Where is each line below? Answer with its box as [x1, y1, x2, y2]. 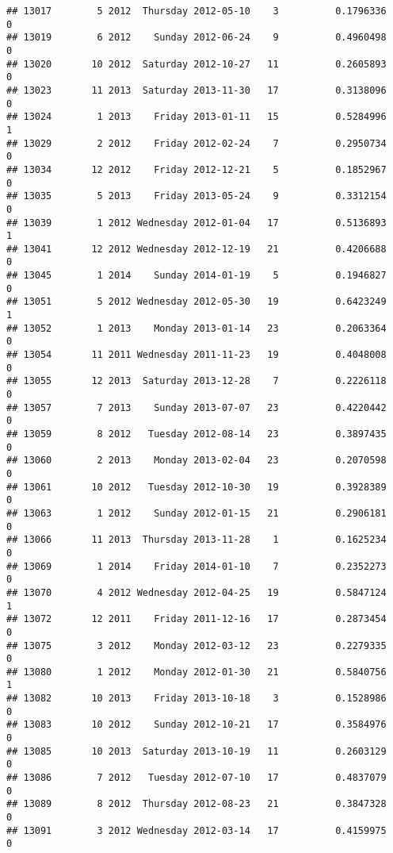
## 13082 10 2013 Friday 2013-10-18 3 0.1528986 [6, 693, 387, 705]
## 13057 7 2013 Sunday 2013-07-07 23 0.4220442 [6, 402, 387, 413]
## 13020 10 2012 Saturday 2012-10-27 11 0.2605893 [6, 58, 387, 70]
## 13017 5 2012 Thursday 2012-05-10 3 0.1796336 [6, 6, 387, 17]
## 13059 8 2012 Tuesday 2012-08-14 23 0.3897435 [6, 428, 387, 440]
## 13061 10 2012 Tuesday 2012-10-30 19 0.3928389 [6, 481, 387, 493]
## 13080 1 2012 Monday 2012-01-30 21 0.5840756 [6, 666, 387, 678]
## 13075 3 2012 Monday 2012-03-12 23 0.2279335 [6, 640, 387, 651]
